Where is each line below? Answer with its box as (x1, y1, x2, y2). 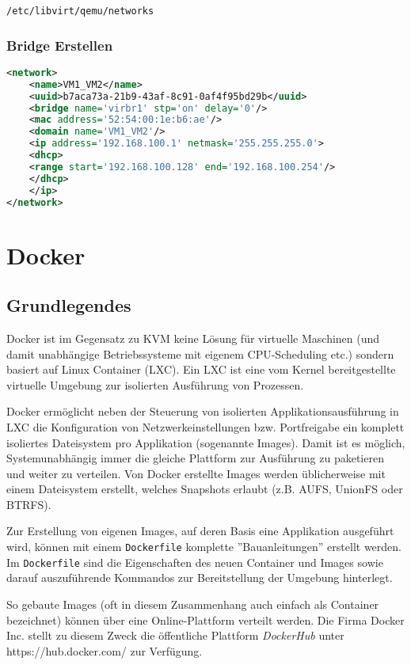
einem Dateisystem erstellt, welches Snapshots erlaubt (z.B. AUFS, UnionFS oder (6, 481, 403, 497)
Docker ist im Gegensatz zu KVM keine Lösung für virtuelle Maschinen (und (6, 329, 380, 346)
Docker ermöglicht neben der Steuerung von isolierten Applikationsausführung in (6, 403, 399, 420)
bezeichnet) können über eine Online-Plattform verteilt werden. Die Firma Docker (6, 611, 405, 628)
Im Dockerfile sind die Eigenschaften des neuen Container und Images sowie (6, 553, 383, 570)
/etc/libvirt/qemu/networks (6, 6, 154, 17)
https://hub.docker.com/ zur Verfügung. (6, 642, 203, 659)
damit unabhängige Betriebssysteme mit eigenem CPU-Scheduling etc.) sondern (6, 345, 394, 362)
